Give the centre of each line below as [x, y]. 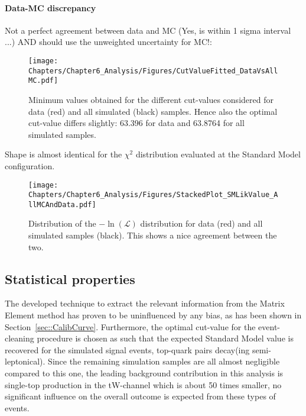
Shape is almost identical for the [64, 154]
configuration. [30, 165]
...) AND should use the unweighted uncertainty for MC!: [108, 42]
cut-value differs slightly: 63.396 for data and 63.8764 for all [136, 123]
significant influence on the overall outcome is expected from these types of [140, 396]
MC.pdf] [43, 81]
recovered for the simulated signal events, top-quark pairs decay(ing [127, 349]
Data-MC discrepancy [51, 7]
